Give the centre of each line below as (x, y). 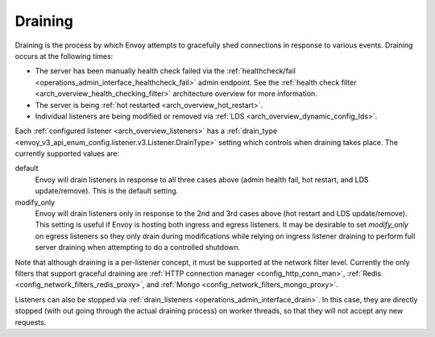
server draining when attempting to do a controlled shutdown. (138, 248)
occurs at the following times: (64, 56)
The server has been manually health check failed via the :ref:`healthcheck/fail (165, 71)
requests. (31, 322)
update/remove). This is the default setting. (107, 191)
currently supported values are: (67, 154)
